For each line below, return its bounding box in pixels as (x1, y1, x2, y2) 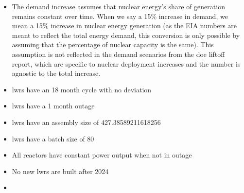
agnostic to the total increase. (12, 68, 101, 78)
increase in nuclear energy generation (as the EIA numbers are (51, 20, 237, 31)
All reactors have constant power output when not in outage (12, 150, 192, 160)
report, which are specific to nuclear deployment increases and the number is (12, 58, 241, 69)
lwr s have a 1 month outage (12, 101, 95, 111)
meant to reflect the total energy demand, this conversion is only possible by (12, 30, 240, 40)
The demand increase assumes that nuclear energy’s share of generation (12, 1, 225, 11)
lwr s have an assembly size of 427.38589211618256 (12, 117, 161, 127)
